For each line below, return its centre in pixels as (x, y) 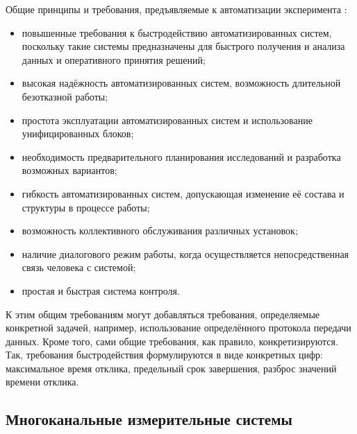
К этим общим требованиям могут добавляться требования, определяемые (163, 314)
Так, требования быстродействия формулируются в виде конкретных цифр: (164, 355)
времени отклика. (42, 382)
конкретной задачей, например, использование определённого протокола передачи (178, 328)
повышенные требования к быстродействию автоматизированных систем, (177, 32)
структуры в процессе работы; (86, 207)
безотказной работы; (65, 96)
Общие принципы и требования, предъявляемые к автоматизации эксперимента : (176, 9)
